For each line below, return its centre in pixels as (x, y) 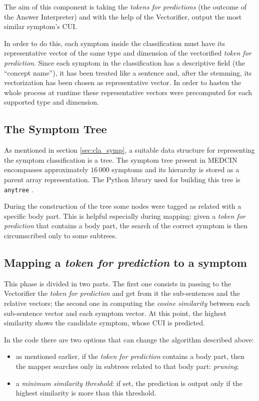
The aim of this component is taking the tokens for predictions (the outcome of (125, 7)
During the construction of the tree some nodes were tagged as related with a (123, 206)
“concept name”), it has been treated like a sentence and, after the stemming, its (128, 72)
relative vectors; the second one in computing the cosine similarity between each (127, 303)
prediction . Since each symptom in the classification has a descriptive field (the (124, 62)
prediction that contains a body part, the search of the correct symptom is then (126, 226)
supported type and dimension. (52, 102)
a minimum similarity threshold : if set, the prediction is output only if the (129, 383)
